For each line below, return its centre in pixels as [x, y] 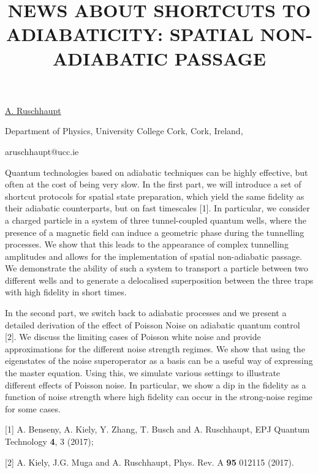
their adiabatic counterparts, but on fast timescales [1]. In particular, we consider [157, 208]
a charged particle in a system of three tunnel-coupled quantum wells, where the [156, 220]
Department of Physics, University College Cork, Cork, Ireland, [124, 131]
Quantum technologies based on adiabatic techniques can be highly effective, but [157, 172]
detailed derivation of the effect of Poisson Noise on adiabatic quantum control [153, 324]
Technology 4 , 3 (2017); [49, 441]
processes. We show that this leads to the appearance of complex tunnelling [147, 244]
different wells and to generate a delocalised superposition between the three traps [159, 280]
